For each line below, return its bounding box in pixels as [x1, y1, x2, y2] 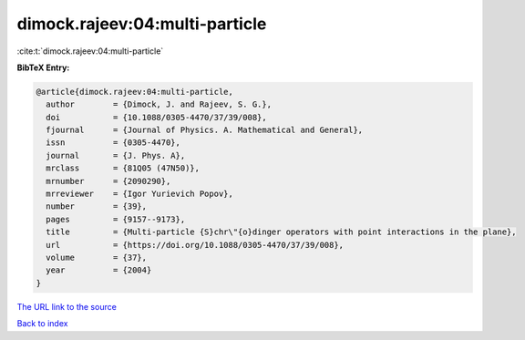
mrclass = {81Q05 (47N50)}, [46, 163, 201, 173]
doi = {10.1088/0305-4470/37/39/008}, [46, 112, 268, 122]
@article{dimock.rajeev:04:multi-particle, [36, 87, 234, 97]
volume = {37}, [46, 252, 148, 263]
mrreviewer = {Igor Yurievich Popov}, [46, 189, 234, 200]
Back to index [16, 318, 68, 329]
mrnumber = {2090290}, [46, 176, 171, 186]
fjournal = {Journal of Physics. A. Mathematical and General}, [46, 125, 364, 136]
